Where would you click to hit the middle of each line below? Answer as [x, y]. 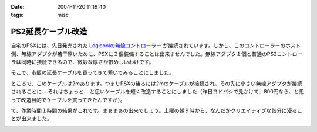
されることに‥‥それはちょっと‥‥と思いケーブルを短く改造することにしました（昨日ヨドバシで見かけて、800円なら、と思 [158, 92]
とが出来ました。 [31, 119]
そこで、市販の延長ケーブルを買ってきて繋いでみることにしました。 [93, 72]
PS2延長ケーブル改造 [49, 32]
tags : [17, 15]
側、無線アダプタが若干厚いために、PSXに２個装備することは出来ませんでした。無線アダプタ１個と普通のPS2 [144, 54]
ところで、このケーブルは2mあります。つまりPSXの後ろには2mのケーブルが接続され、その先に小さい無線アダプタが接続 [156, 83]
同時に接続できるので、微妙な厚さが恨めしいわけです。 [87, 62]
